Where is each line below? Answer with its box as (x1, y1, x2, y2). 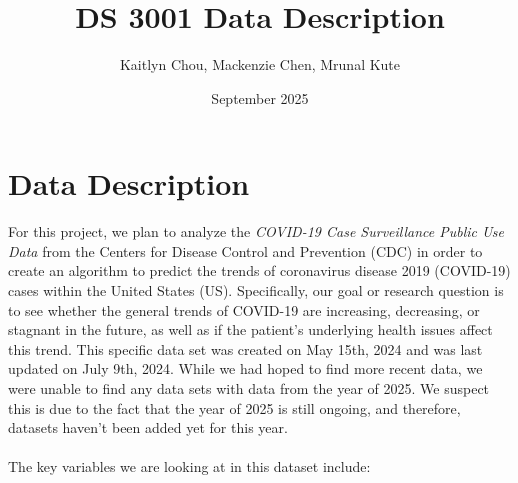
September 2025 (211, 87, 309, 108)
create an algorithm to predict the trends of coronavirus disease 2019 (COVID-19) (8, 260, 511, 281)
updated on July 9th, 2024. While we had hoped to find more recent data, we (8, 358, 483, 379)
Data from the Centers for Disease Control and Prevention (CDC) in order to (8, 240, 483, 261)
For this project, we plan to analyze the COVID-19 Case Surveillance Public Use (8, 221, 504, 242)
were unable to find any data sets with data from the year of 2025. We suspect (8, 378, 490, 398)
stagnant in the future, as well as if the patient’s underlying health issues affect (8, 319, 493, 340)
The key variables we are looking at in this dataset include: (8, 456, 371, 477)
